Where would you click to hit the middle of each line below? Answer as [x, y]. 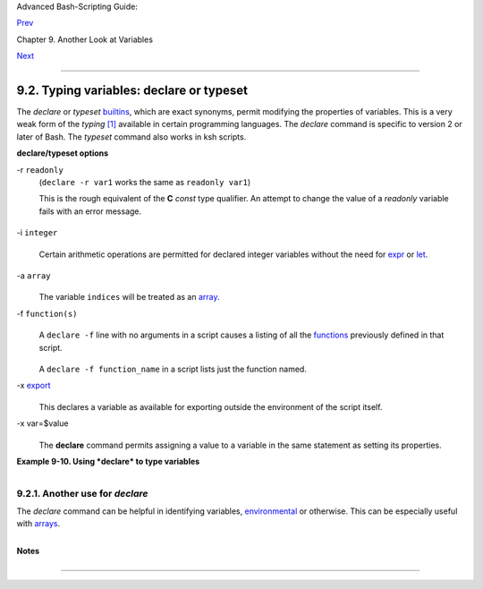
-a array [34, 275]
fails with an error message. [90, 211]
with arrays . [38, 524]
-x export [34, 386]
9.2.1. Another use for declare [82, 493]
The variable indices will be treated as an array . [129, 297]
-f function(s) [47, 313]
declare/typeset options [63, 153]
